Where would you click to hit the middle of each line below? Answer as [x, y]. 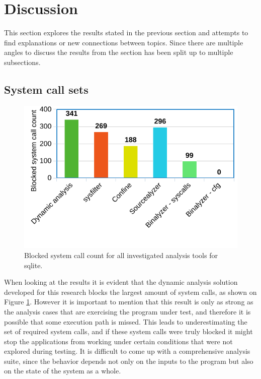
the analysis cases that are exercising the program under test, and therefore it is [127, 311]
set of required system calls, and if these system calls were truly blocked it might [128, 331]
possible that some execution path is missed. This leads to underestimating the [126, 321]
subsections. [22, 62]
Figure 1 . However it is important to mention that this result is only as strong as [129, 302]
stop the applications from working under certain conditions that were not [118, 341]
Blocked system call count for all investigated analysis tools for [121, 255]
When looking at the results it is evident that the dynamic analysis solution [121, 282]
